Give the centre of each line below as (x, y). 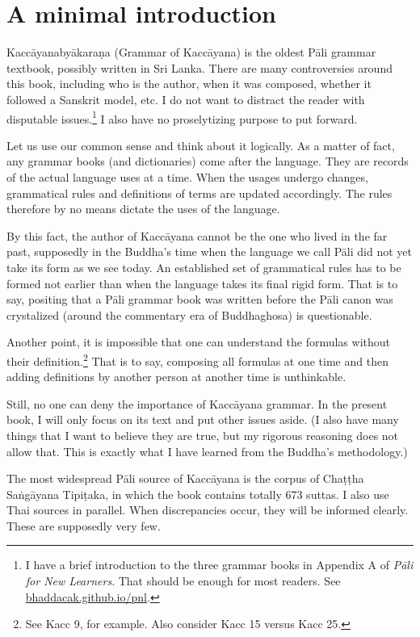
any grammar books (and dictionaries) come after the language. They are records (208, 161)
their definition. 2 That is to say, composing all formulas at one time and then (197, 359)
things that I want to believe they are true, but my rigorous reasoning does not (203, 435)
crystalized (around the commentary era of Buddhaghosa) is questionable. (189, 314)
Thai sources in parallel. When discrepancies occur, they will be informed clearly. (208, 510)
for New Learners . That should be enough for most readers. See (183, 581)
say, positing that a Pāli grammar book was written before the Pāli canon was (200, 299)
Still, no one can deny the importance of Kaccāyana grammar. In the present (197, 403)
